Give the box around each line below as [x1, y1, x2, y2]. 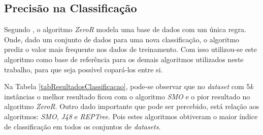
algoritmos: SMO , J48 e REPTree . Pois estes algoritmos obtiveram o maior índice [4, 111, 258, 121]
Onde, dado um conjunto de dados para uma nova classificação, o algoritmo [4, 34, 240, 44]
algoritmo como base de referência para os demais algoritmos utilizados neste [4, 53, 244, 64]
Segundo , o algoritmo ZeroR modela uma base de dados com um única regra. [4, 24, 246, 35]
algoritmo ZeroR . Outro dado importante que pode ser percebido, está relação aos [4, 101, 259, 112]
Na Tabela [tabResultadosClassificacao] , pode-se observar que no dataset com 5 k [4, 81, 253, 92]
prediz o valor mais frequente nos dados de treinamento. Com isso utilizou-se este [4, 44, 257, 55]
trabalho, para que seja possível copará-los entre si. [4, 64, 163, 74]
